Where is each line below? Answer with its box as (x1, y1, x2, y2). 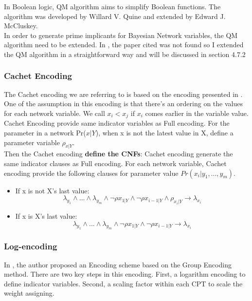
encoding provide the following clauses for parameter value (4, 168, 179, 178)
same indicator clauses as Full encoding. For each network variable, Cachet (4, 158, 227, 168)
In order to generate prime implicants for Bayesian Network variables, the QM (4, 30, 238, 40)
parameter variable (4, 137, 60, 147)
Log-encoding (4, 240, 57, 252)
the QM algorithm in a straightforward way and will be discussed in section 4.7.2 (4, 49, 246, 59)
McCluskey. (4, 20, 38, 31)
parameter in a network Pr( (4, 128, 86, 138)
